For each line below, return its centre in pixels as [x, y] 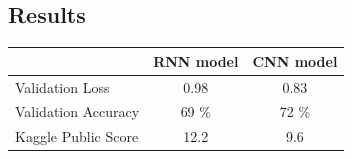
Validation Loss [62, 86]
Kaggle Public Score [77, 136]
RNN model [196, 60]
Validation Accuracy [77, 111]
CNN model [295, 60]
